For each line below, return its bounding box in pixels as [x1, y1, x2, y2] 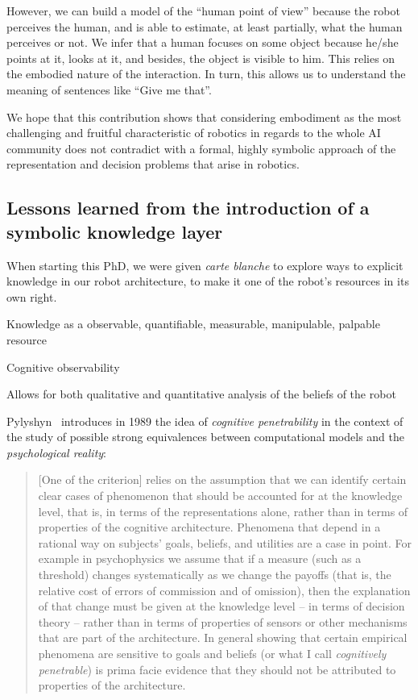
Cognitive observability [6, 358, 120, 375]
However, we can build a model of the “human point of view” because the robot [6, 2, 400, 19]
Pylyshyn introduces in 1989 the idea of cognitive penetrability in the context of [6, 412, 404, 429]
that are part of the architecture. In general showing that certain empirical [38, 629, 408, 646]
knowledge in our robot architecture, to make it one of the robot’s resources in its [6, 273, 409, 290]
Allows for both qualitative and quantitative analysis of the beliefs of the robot [6, 385, 396, 402]
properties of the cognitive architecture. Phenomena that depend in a [38, 519, 381, 535]
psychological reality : [6, 444, 106, 460]
